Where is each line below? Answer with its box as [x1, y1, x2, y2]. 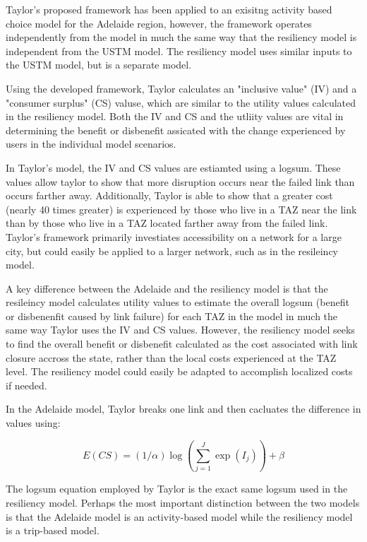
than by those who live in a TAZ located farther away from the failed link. [6, 216, 328, 230]
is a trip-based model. [6, 523, 100, 538]
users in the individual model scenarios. [6, 136, 176, 151]
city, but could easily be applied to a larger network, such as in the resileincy [6, 243, 339, 258]
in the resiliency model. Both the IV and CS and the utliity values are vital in [6, 109, 344, 124]
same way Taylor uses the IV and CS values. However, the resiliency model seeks [6, 322, 355, 337]
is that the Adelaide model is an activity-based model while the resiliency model [6, 509, 353, 524]
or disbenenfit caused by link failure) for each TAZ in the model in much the [6, 308, 338, 323]
